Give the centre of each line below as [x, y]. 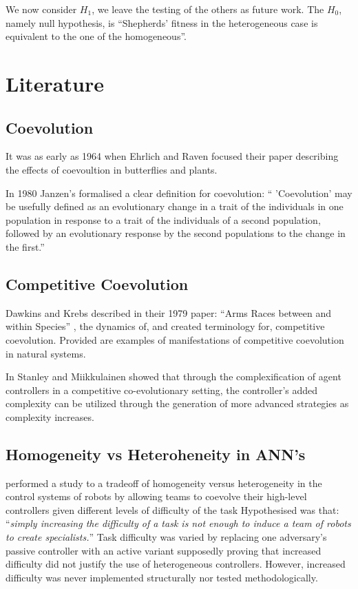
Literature [55, 83]
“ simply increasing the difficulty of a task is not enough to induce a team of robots [178, 523]
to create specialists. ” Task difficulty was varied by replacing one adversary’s [166, 537]
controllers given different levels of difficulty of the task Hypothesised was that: [172, 509]
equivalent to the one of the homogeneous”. [96, 36]
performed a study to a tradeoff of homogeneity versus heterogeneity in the [164, 483]
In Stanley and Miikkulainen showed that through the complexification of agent [173, 376]
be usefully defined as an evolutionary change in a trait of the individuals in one [175, 206]
